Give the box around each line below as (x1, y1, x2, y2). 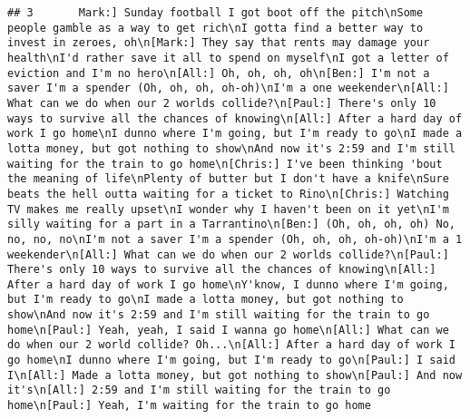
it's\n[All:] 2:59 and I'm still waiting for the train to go (7, 384, 391, 397)
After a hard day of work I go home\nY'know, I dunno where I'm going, (7, 278, 449, 291)
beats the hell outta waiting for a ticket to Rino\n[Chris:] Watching (7, 187, 449, 200)
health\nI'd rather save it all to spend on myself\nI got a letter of (7, 51, 449, 64)
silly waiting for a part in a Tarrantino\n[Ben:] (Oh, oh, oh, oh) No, (7, 218, 455, 231)
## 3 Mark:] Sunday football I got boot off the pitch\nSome (7, 6, 424, 19)
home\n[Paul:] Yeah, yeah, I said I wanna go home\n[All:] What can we (7, 323, 449, 336)
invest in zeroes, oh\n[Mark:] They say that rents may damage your (7, 36, 430, 50)
